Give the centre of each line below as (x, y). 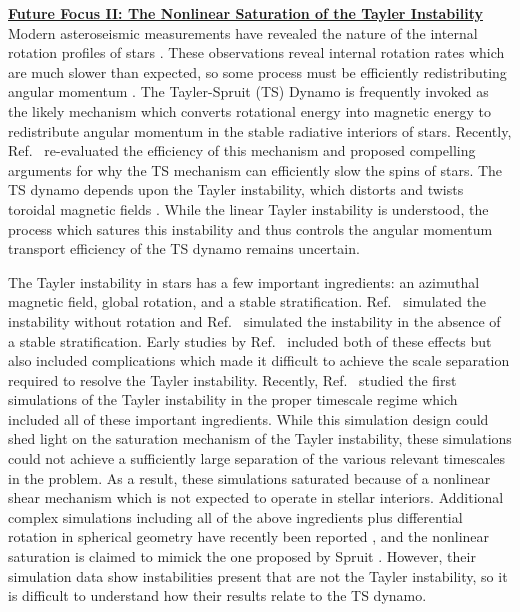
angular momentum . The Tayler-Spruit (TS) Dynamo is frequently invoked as (248, 91)
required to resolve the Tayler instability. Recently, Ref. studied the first (232, 379)
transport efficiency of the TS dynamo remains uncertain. (184, 248)
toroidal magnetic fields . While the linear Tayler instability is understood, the (248, 208)
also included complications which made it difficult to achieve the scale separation (259, 360)
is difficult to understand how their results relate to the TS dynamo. (217, 595)
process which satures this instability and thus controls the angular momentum (250, 228)
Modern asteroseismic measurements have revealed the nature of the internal (243, 32)
